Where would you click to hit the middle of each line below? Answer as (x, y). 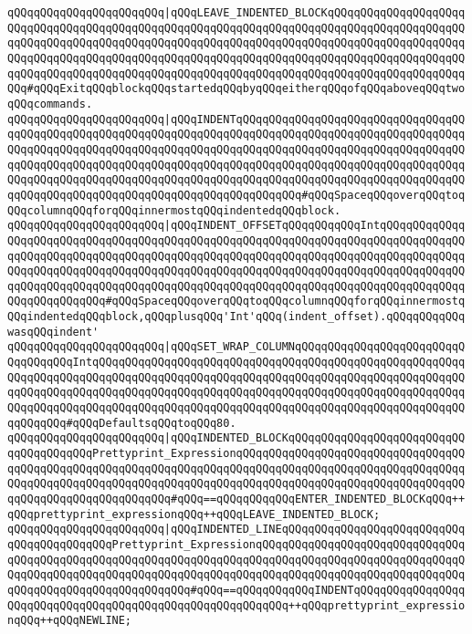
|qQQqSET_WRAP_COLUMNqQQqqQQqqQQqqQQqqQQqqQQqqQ (315, 347)
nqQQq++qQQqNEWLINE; (70, 621)
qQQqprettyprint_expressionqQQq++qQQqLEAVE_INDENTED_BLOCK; (194, 514)
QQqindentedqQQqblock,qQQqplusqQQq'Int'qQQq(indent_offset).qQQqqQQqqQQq (236, 317)
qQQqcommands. (50, 104)
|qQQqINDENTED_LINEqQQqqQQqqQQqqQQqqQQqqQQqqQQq (315, 530)
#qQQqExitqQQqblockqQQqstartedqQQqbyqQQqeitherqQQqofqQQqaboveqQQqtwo (246, 89)
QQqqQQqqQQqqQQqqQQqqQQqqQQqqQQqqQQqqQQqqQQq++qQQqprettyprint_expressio (236, 605)
